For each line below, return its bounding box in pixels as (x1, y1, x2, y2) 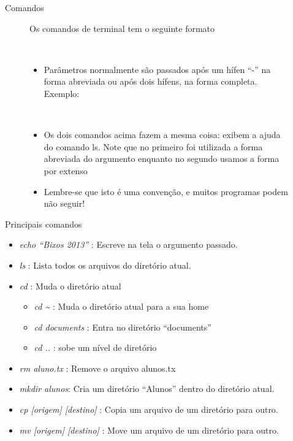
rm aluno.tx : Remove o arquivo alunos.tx (19, 361, 176, 374)
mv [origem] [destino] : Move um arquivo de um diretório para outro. (19, 423, 279, 436)
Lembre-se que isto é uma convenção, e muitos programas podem (44, 185, 288, 197)
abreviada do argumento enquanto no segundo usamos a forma (44, 152, 280, 165)
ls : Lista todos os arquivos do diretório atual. (19, 258, 191, 271)
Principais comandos (5, 217, 82, 230)
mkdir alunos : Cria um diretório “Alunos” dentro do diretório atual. (19, 382, 275, 395)
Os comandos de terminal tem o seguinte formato (29, 21, 215, 34)
